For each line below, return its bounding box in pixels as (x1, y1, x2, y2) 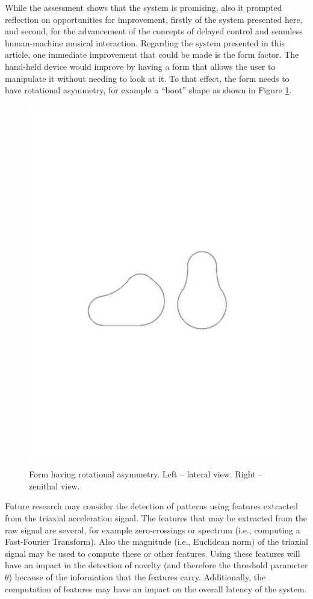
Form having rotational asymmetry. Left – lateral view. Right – (29, 468, 263, 480)
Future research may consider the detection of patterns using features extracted (5, 500, 298, 512)
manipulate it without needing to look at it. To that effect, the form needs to (5, 72, 290, 84)
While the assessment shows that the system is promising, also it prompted (5, 1, 282, 13)
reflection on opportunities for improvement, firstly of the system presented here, (5, 13, 303, 25)
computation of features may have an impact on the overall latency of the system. (5, 582, 307, 595)
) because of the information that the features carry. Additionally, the (8, 571, 266, 583)
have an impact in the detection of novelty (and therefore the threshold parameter (5, 559, 308, 571)
